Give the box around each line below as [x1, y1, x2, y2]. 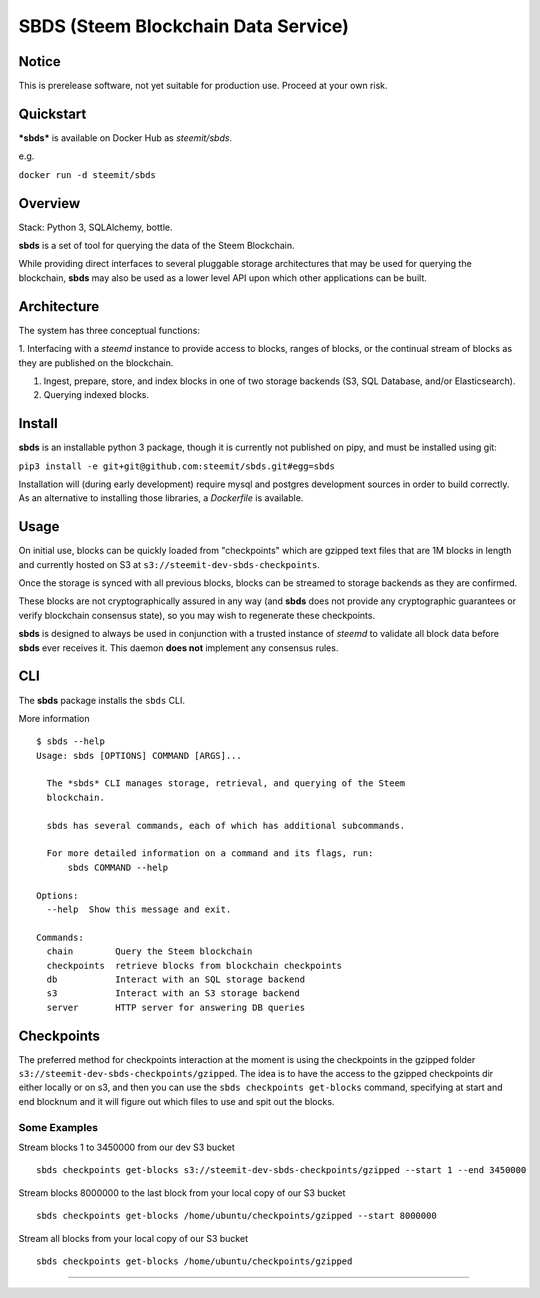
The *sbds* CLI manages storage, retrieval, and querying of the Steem [46, 778, 406, 789]
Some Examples [18, 1120, 99, 1134]
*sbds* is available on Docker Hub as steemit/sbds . [18, 131, 233, 144]
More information [18, 712, 90, 724]
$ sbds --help [36, 736, 105, 747]
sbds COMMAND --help [67, 861, 169, 873]
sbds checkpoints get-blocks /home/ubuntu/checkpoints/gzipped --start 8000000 [36, 1210, 437, 1222]
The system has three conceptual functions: [18, 324, 200, 336]
